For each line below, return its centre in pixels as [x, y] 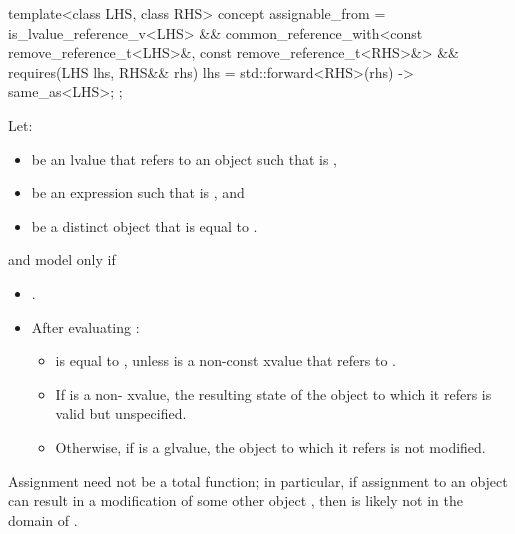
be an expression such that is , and [138, 192]
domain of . [43, 519]
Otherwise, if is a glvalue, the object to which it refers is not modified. [270, 446]
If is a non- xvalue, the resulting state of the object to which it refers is [273, 393]
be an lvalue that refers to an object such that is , [184, 158]
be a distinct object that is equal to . [144, 225]
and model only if [62, 259]
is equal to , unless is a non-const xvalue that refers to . [225, 360]
